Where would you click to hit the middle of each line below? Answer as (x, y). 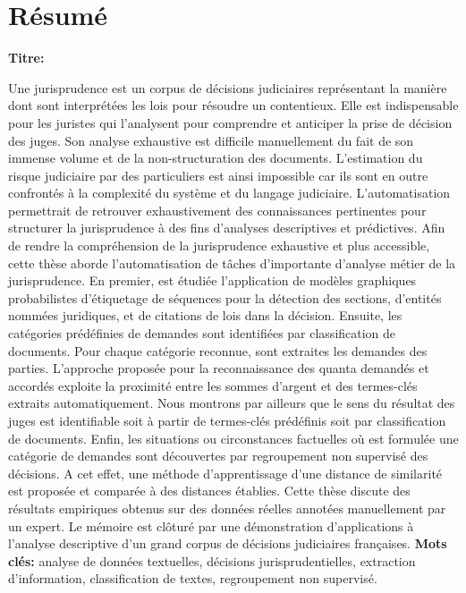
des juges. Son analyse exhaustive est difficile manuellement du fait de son (211, 140)
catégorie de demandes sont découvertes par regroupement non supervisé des (218, 456)
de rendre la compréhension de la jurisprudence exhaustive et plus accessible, (219, 246)
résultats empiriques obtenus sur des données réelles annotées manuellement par (227, 508)
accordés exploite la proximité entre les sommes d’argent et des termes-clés (213, 385)
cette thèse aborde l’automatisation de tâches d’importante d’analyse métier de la (232, 263)
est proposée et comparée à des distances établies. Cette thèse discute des (209, 491)
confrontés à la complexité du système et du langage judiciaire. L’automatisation (229, 193)
